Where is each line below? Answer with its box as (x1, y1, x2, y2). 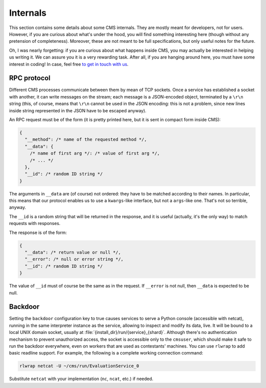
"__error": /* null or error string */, (25, 257, 124, 262)
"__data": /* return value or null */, (25, 250, 121, 255)
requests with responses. (9, 221, 61, 226)
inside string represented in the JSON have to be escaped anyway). (9, 107, 147, 113)
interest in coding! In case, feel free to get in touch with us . (9, 61, 129, 67)
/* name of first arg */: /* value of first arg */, (30, 151, 160, 156)
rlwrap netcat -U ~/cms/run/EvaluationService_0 (19, 363, 139, 369)
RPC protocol (9, 74, 51, 82)
